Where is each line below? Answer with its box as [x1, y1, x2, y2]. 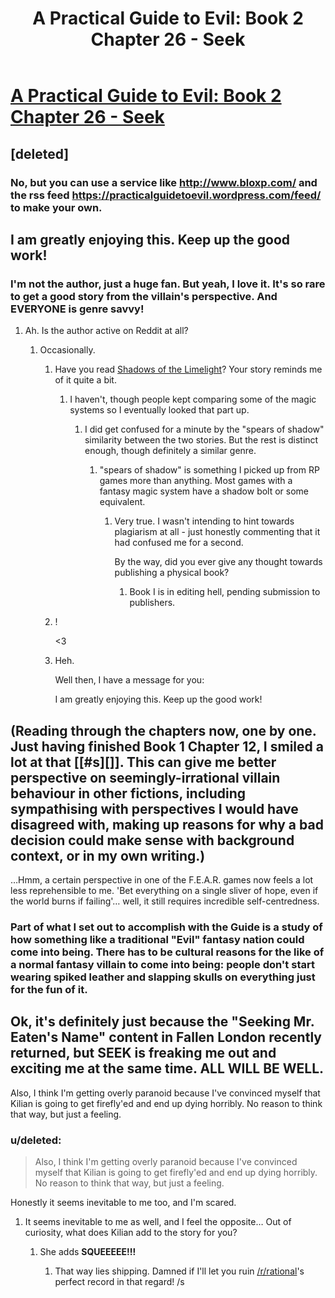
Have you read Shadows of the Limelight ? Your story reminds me [54, 363, 323, 376]
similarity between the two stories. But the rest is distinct [84, 434, 319, 446]
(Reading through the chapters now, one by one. [10, 722, 317, 739]
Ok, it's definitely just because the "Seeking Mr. [10, 1013, 315, 1031]
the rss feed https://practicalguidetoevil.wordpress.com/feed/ [10, 188, 322, 202]
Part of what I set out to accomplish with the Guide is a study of [10, 920, 323, 934]
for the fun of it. [10, 982, 88, 996]
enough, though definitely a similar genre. [84, 445, 257, 457]
